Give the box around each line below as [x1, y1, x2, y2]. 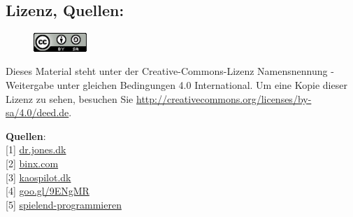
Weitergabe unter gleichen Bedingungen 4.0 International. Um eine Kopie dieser [6, 78, 347, 92]
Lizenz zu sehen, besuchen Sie [6, 91, 134, 106]
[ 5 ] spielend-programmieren [6, 197, 122, 211]
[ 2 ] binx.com [6, 155, 59, 170]
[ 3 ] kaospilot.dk [6, 169, 71, 184]
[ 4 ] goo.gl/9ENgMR [6, 183, 89, 198]
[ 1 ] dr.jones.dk [6, 142, 66, 157]
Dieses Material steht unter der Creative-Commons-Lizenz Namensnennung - [6, 64, 334, 78]
